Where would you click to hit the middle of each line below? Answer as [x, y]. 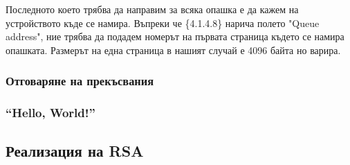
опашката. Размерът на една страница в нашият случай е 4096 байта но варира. [173, 50]
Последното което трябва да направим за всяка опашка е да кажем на [152, 9]
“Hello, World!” [50, 113]
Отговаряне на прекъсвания [80, 81]
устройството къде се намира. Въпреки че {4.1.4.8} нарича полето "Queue [163, 23]
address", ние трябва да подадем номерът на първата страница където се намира [175, 36]
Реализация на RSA [75, 151]
